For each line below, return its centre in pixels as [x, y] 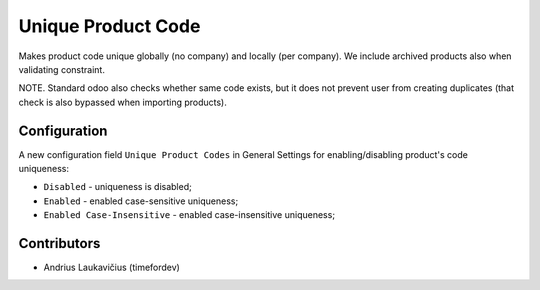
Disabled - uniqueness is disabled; [117, 187]
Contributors [59, 243]
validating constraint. [61, 69]
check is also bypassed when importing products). [122, 102]
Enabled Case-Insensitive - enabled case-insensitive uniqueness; [189, 215]
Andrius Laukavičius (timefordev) [111, 267]
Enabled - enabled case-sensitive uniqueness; [141, 201]
